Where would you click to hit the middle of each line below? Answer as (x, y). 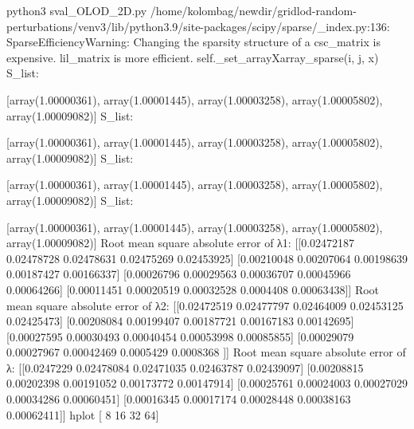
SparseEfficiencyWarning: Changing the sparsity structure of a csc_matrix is (193, 42)
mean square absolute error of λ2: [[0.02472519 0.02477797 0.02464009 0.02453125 (205, 305)
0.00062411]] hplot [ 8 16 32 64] (83, 414)
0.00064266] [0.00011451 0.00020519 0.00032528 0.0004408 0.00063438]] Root (193, 289)
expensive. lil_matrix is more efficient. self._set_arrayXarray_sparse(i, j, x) (193, 57)
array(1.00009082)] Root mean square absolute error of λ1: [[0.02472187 (181, 243)
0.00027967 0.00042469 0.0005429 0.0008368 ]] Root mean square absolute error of (206, 352)
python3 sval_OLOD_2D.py (77, 10)
